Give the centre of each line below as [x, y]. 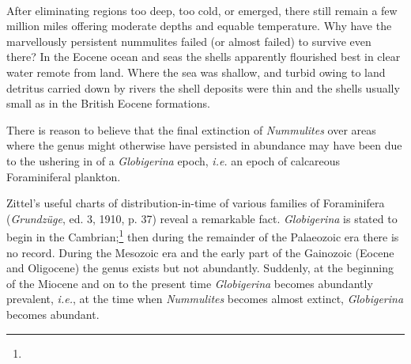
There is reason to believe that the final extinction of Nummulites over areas [191, 129]
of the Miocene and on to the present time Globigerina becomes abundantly [190, 283]
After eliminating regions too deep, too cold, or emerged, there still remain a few [202, 10]
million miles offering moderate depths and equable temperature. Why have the [199, 26]
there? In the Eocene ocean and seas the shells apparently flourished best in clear [204, 57]
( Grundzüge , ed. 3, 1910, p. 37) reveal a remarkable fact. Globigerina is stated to [202, 218]
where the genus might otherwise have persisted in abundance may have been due [204, 145]
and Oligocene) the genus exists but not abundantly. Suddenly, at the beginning [200, 268]
